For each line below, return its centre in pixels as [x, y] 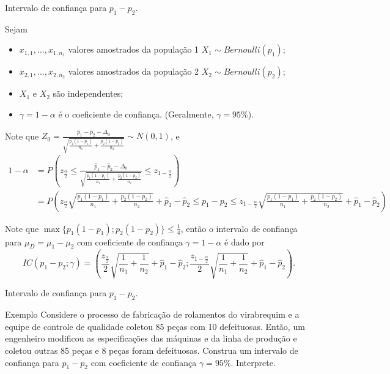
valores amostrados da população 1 [134, 49]
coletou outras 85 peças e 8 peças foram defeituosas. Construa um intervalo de [152, 350]
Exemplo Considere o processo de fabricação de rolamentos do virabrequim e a [152, 314]
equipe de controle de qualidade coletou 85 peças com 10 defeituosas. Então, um [155, 326]
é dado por [245, 241]
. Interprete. [253, 362]
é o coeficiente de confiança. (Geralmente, [136, 114]
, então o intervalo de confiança [239, 228]
